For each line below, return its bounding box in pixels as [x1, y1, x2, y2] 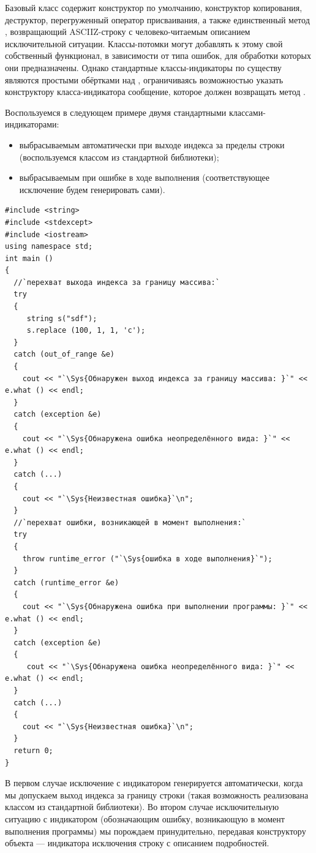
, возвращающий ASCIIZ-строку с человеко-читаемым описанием [5, 25, 250, 38]
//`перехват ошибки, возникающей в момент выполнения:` [13, 518, 246, 527]
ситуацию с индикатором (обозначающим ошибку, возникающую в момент [5, 813, 285, 825]
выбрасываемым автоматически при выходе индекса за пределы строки [19, 138, 285, 151]
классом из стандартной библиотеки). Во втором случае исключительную [5, 800, 279, 813]
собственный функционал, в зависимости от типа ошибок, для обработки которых [5, 49, 311, 62]
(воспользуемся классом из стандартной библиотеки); [19, 150, 219, 163]
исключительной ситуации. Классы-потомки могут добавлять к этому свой [5, 37, 283, 50]
